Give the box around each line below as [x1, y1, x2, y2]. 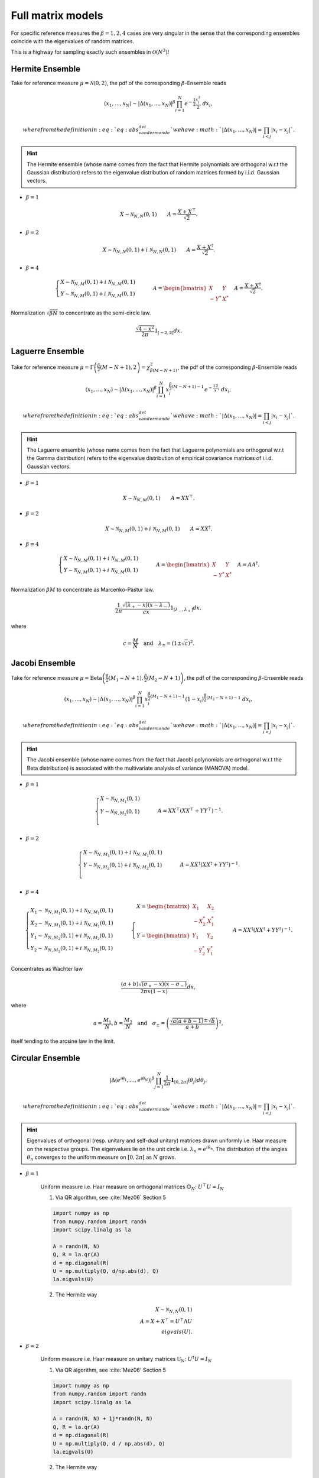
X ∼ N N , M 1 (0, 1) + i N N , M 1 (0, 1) [83, 849, 162, 858]
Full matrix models [11, 9, 103, 22]
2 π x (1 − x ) [140, 988, 168, 994]
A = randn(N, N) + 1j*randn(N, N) [53, 1415, 153, 1422]
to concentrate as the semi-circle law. [59, 309, 151, 316]
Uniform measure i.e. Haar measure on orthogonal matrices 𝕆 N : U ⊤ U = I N [40, 1182, 224, 1191]
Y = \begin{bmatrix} [136, 932, 190, 939]
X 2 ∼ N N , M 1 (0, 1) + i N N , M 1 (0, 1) [30, 919, 113, 928]
